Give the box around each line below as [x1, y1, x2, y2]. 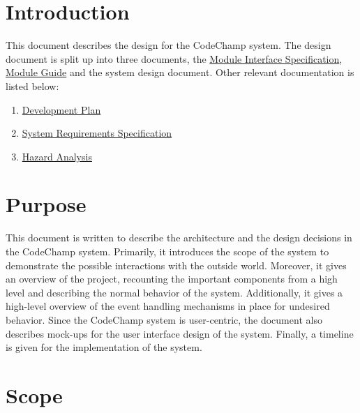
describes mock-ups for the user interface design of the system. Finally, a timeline [6, 326, 354, 340]
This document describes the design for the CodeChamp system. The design [6, 38, 331, 52]
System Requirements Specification [22, 126, 172, 140]
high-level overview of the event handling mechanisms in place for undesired [6, 299, 330, 313]
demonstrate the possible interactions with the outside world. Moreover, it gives [6, 257, 347, 272]
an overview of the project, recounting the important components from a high [6, 271, 338, 286]
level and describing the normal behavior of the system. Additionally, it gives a [6, 285, 343, 299]
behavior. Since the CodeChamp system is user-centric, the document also [6, 312, 322, 326]
